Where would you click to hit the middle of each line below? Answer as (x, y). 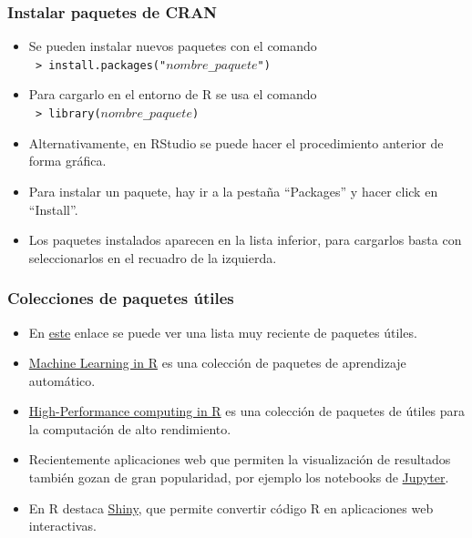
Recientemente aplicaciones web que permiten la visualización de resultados (240, 459)
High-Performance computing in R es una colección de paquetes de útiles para (247, 411)
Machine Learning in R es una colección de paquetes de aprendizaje (217, 363)
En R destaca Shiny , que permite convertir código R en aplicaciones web (231, 508)
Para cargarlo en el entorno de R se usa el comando (173, 94)
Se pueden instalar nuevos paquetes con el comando (173, 46)
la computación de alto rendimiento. (130, 428)
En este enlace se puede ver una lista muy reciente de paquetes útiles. (223, 332)
